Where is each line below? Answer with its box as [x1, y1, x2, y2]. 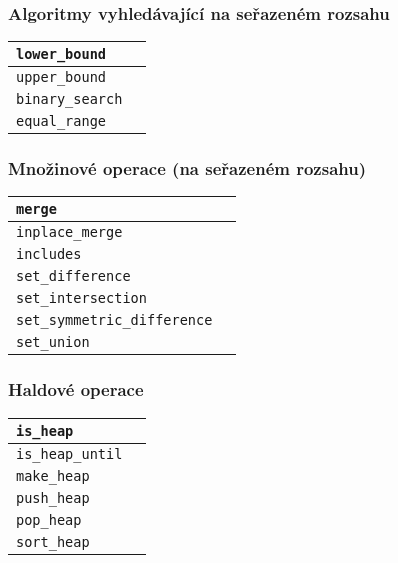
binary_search [16, 91, 123, 108]
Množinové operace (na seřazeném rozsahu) [8, 156, 366, 181]
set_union [16, 334, 90, 351]
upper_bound [16, 69, 107, 86]
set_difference [16, 268, 131, 285]
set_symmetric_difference [16, 312, 213, 329]
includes [16, 246, 82, 263]
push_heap [16, 489, 90, 506]
